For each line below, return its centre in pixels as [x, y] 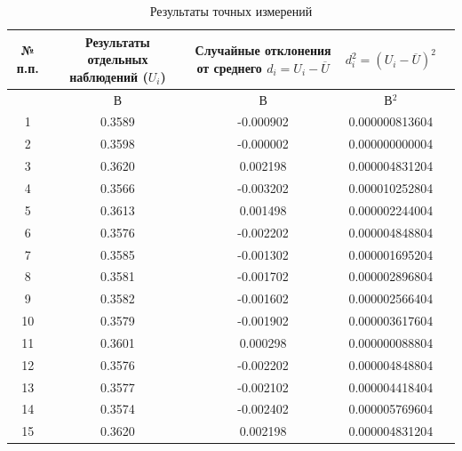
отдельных [118, 59]
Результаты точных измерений [231, 11]
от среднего [229, 67]
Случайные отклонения [263, 50]
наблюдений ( [109, 76]
